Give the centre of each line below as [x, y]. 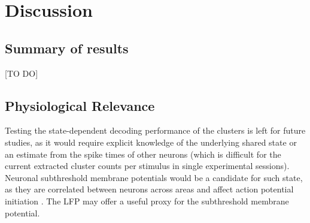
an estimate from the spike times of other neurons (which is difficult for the [143, 154]
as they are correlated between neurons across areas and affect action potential [149, 189]
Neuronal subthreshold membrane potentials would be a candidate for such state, [154, 177]
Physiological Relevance [80, 105]
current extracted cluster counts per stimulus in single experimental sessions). [147, 166]
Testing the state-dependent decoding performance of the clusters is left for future [155, 130]
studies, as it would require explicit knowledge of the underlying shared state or [151, 142]
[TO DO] [22, 73]
